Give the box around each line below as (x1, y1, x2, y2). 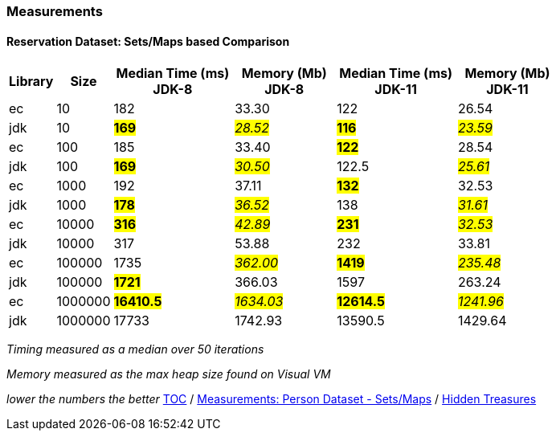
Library (9, 73, 54, 90)
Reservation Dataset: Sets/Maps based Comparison (6, 34, 290, 48)
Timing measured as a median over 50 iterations (6, 342, 264, 357)
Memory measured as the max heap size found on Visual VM (6, 367, 331, 382)
